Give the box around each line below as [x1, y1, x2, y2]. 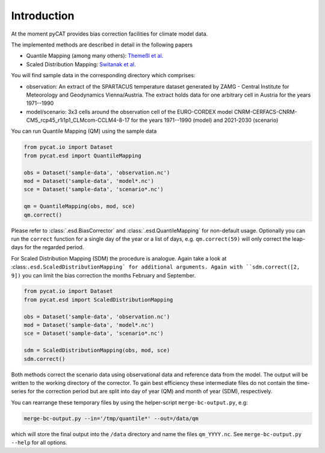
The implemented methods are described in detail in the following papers [11, 41, 193, 48]
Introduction [11, 9, 75, 22]
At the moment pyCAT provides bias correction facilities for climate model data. [11, 30, 208, 37]
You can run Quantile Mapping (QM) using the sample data [11, 127, 157, 135]
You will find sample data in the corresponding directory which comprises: [11, 72, 196, 79]
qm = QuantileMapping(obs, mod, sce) [23, 203, 135, 210]
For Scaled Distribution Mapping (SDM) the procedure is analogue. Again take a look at [11, 255, 227, 262]
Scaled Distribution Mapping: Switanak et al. [26, 60, 136, 68]
